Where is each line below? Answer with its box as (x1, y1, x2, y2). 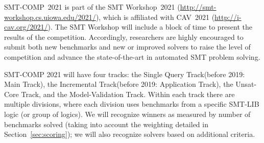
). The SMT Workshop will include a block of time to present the (47, 21, 253, 32)
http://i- (214, 11, 242, 22)
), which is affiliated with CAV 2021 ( (95, 11, 215, 22)
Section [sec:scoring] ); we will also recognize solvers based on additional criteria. (4, 129, 255, 139)
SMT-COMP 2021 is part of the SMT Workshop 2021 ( (4, 2, 180, 12)
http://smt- (180, 2, 217, 12)
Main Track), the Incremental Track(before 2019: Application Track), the (4, 79, 233, 89)
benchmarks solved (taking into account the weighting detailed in (4, 118, 208, 129)
